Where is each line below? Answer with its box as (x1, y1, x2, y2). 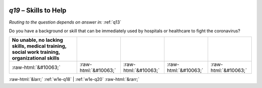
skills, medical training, (12, 43, 67, 50)
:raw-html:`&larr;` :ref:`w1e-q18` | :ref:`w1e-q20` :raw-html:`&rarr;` (9, 76, 140, 82)
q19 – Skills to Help (9, 6, 66, 14)
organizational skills (12, 55, 60, 62)
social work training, (12, 49, 60, 55)
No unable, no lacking (12, 37, 63, 43)
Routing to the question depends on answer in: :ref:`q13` (9, 19, 121, 25)
